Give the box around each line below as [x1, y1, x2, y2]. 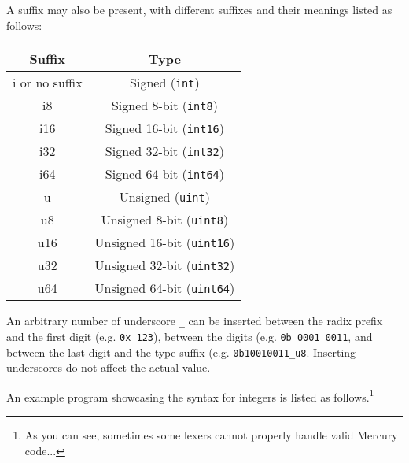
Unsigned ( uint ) [119, 187, 210, 206]
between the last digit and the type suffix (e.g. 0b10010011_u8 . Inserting [6, 343, 356, 360]
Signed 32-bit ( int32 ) [105, 142, 224, 161]
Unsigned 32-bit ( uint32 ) [94, 256, 235, 275]
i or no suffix [13, 73, 83, 92]
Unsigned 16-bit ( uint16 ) [94, 233, 235, 252]
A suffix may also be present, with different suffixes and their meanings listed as [6, 2, 392, 17]
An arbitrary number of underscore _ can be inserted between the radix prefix [6, 313, 383, 329]
